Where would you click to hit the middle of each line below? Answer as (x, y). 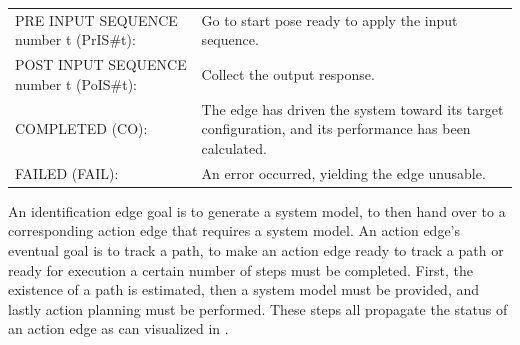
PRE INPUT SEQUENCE (96, 19)
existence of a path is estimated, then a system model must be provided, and (244, 289)
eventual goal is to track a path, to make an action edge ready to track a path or (256, 249)
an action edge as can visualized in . (118, 328)
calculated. (234, 147)
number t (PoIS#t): (76, 83)
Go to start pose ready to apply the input (329, 19)
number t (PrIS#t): (75, 39)
